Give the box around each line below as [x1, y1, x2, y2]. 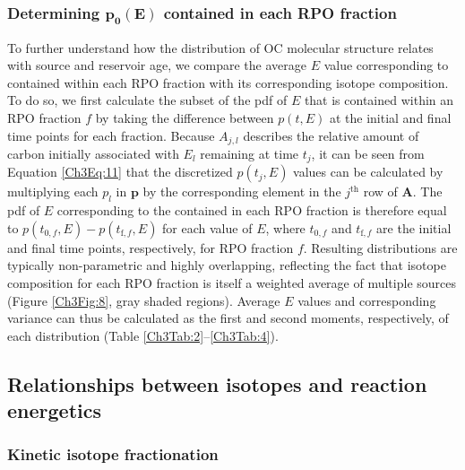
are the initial [376, 218, 452, 237]
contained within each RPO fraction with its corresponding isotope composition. [7, 73, 449, 91]
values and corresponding [297, 291, 436, 309]
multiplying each [7, 182, 99, 201]
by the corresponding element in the [142, 182, 341, 201]
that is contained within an [304, 91, 454, 109]
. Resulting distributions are [303, 238, 458, 257]
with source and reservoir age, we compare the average [7, 56, 306, 74]
